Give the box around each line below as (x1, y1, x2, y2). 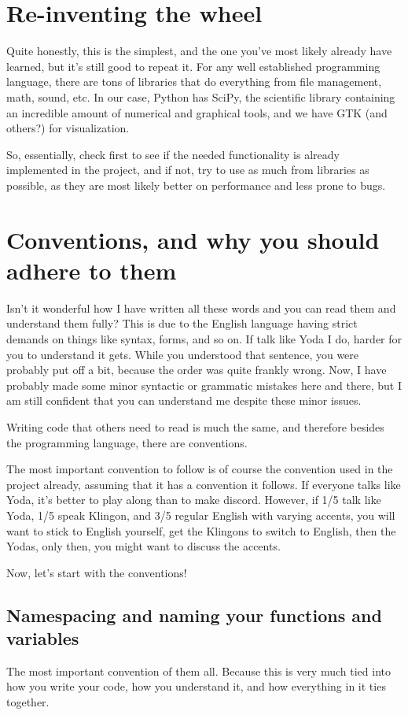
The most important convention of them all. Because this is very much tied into (6, 662, 391, 679)
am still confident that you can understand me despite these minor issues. (6, 392, 362, 409)
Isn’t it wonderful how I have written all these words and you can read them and (6, 299, 396, 316)
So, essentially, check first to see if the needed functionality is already (6, 146, 340, 162)
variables (6, 626, 79, 650)
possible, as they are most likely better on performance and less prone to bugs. (6, 176, 386, 193)
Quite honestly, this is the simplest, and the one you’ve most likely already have (6, 43, 392, 59)
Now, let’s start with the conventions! (6, 564, 187, 580)
